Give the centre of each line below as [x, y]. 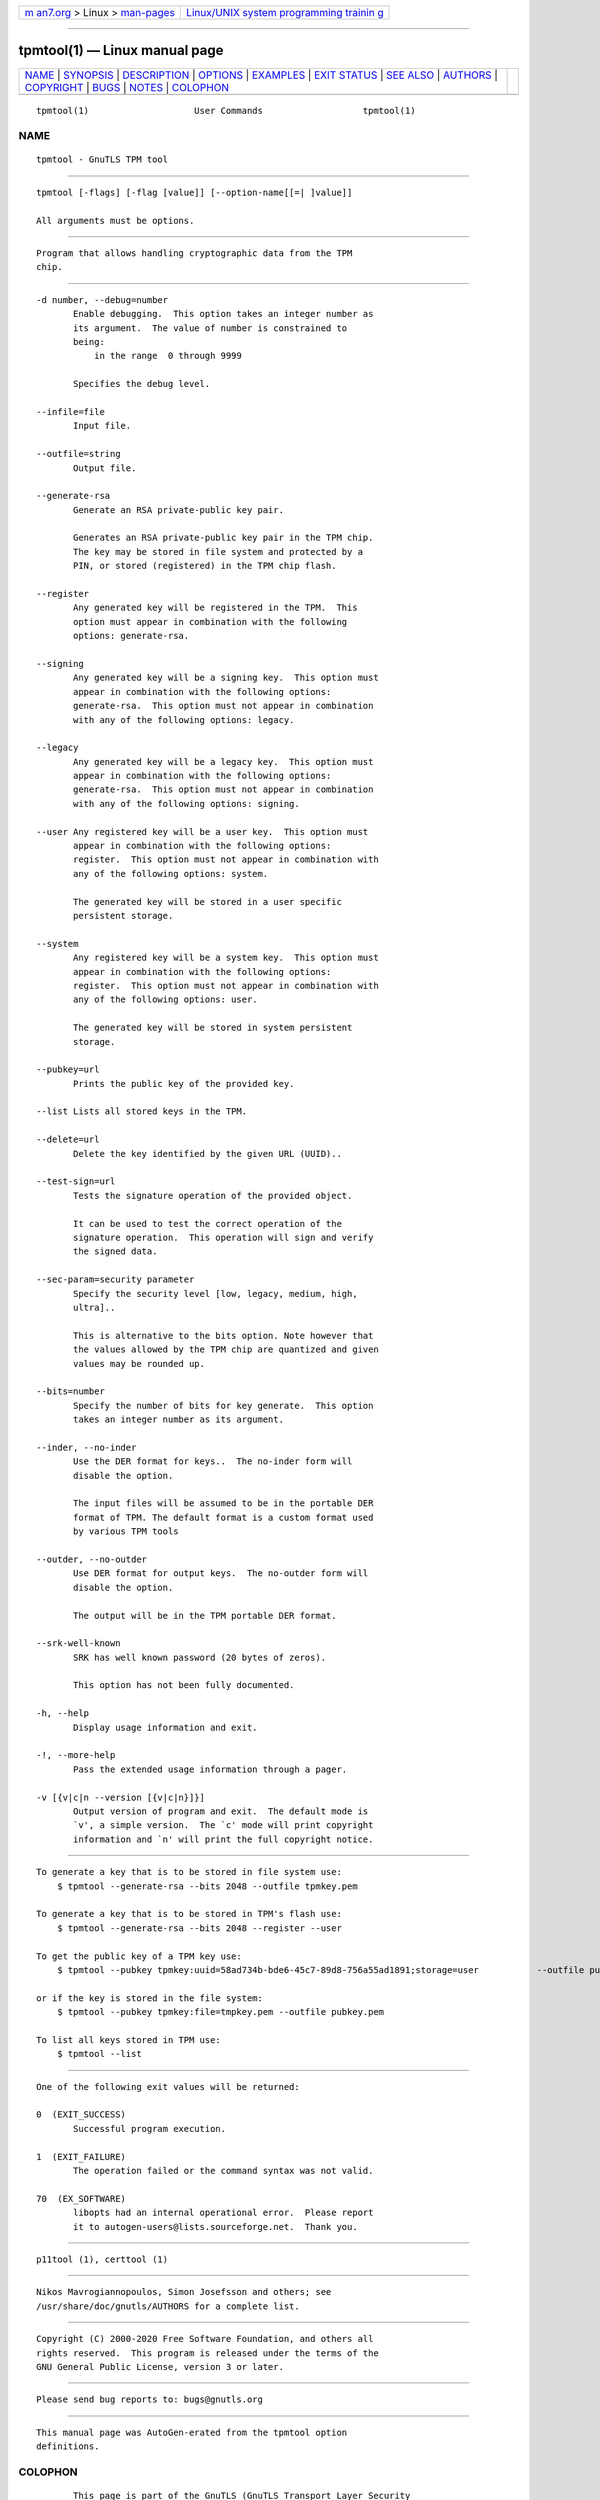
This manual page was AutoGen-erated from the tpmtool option [192, 2432]
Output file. [105, 468]
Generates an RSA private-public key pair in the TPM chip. [223, 538]
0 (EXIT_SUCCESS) [81, 2114]
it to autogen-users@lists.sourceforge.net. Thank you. [216, 2226]
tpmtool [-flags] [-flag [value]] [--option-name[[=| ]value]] [194, 192]
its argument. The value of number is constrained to [210, 328]
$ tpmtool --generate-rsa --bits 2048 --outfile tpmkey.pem [207, 1886]
